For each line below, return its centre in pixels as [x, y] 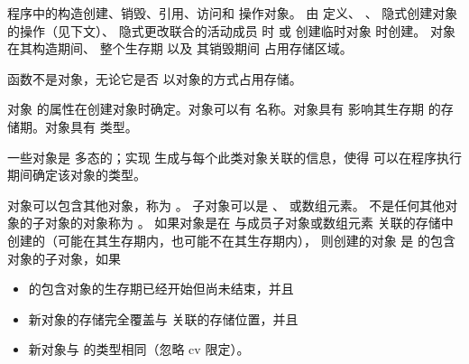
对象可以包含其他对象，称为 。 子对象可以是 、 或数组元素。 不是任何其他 [226, 205]
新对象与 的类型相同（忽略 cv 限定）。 [139, 349]
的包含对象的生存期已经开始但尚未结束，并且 [161, 289]
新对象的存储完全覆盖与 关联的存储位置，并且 [163, 318]
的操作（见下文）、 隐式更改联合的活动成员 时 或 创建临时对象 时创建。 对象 [231, 30]
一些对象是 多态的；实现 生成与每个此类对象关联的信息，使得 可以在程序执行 [234, 157]
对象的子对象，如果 [64, 258]
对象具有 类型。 [91, 126]
